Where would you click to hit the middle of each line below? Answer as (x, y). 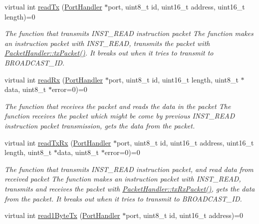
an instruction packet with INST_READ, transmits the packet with (107, 43)
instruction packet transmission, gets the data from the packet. (100, 125)
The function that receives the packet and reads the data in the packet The (118, 106)
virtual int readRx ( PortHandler (54, 79)
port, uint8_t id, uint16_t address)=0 (185, 215)
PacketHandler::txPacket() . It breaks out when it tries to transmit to (109, 53)
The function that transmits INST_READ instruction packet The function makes (129, 33)
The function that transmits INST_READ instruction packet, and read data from (129, 169)
